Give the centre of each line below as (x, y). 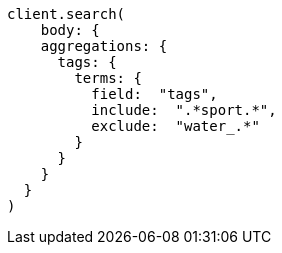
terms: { (108, 78)
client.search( (66, 14)
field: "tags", (154, 94)
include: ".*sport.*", (184, 110)
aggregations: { (104, 46)
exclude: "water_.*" (175, 126)
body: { (70, 30)
